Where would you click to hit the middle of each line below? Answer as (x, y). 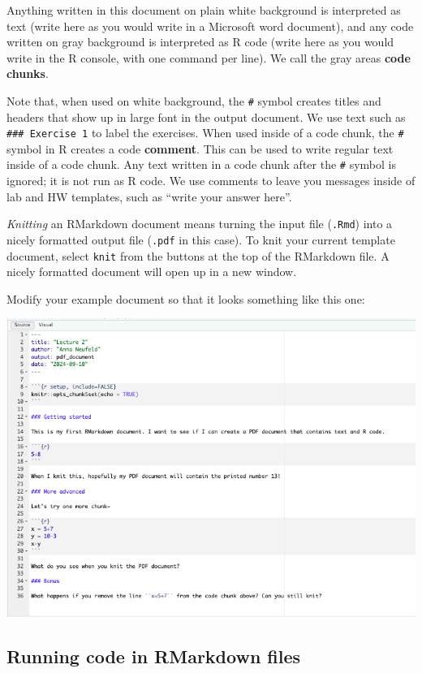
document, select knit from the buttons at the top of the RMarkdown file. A (198, 255)
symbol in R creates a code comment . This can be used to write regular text (200, 148)
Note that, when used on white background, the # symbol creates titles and (194, 100)
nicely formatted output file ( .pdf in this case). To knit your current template (201, 239)
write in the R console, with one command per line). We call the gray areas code (209, 57)
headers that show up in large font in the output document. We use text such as (206, 116)
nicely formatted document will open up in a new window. (152, 272)
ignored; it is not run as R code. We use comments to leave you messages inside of (211, 181)
